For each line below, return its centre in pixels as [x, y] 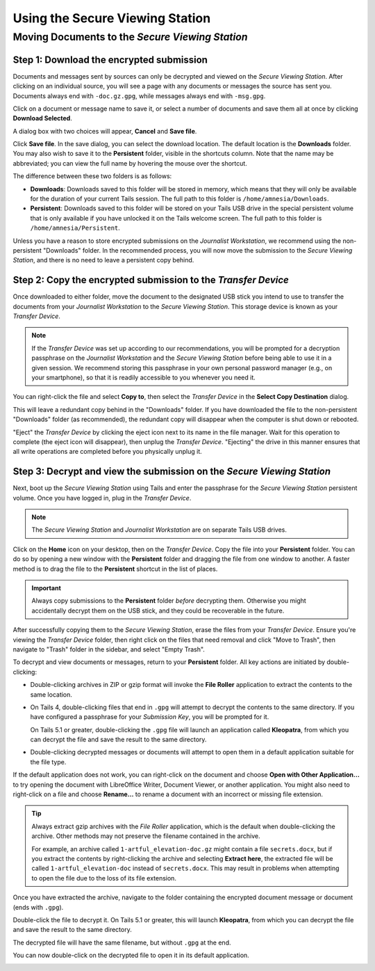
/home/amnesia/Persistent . [75, 228]
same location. [51, 694]
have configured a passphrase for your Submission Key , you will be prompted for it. [150, 717]
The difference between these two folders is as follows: [92, 176]
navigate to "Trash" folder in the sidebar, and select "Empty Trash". [109, 649]
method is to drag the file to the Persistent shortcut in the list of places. [115, 569]
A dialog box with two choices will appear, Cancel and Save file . [105, 131]
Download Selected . [42, 118]
